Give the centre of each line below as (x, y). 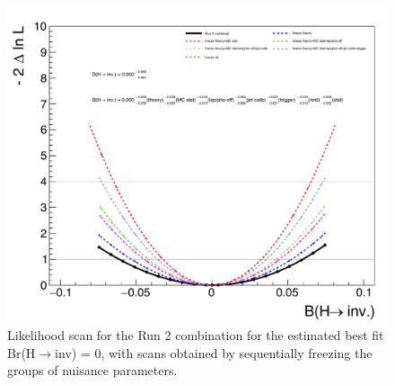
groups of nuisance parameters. (92, 370)
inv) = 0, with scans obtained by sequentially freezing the (214, 352)
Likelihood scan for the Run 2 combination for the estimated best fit (196, 335)
